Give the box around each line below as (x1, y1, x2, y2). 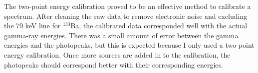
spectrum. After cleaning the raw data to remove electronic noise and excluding (4, 10, 248, 21)
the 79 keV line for (4, 20, 61, 31)
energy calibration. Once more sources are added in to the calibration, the (4, 49, 231, 60)
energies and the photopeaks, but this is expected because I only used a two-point (4, 40, 255, 50)
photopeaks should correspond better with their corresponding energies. (4, 59, 223, 70)
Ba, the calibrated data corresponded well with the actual (70, 20, 248, 31)
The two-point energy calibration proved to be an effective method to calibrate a (4, 1, 251, 11)
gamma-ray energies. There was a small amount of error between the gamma (4, 30, 239, 40)
